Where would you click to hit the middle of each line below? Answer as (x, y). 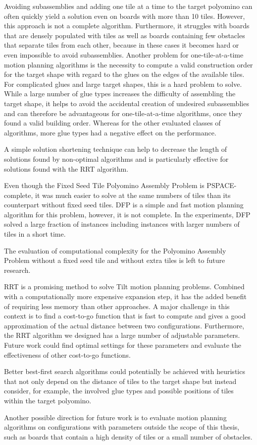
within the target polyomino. (48, 400)
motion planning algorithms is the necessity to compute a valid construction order (128, 64)
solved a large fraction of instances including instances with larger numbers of (122, 224)
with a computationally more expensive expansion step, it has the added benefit (125, 296)
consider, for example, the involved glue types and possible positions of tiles (119, 391)
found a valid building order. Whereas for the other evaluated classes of (112, 123)
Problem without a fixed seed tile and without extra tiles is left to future (115, 260)
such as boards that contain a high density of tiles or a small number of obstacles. (128, 436)
